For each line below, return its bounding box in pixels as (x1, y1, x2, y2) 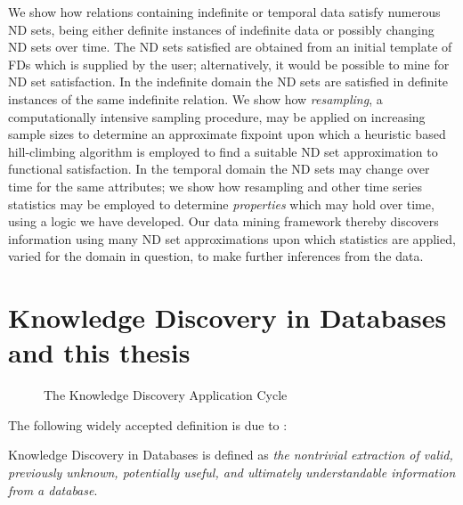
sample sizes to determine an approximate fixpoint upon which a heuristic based (8, 125, 446, 143)
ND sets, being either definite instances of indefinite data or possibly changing (8, 20, 435, 38)
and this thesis (8, 334, 191, 371)
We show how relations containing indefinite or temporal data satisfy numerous (8, 3, 441, 20)
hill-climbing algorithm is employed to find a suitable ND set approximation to (8, 142, 438, 160)
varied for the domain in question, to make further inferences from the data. (8, 247, 424, 265)
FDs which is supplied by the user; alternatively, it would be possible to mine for (8, 54, 450, 73)
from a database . (8, 480, 98, 499)
